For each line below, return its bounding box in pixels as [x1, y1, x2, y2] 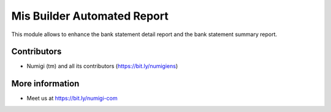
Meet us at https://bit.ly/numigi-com [26, 95, 118, 102]
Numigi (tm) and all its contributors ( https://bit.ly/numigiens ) [26, 62, 178, 70]
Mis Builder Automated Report [11, 9, 169, 23]
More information [11, 78, 80, 89]
